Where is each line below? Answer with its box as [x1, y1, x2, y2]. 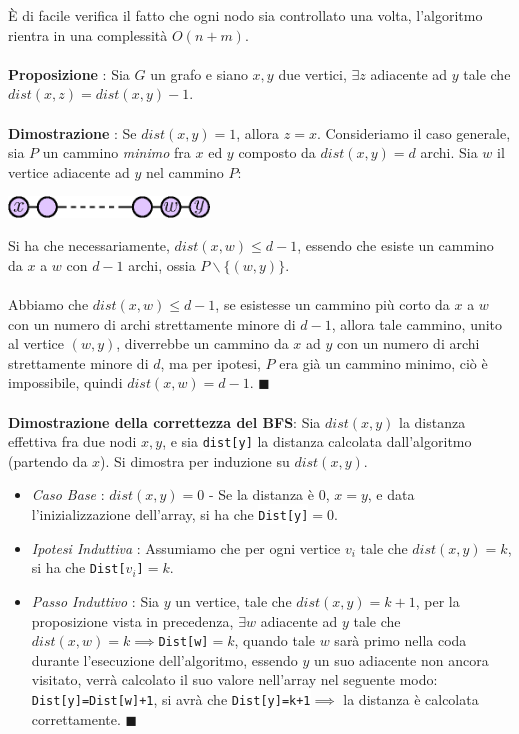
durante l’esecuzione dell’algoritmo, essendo [31, 649, 298, 670]
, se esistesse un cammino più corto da [215, 294, 450, 315]
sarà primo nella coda [334, 630, 467, 651]
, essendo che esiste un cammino [297, 235, 494, 256]
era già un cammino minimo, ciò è [279, 352, 488, 373]
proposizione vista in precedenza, [31, 610, 234, 631]
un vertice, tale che [175, 590, 292, 611]
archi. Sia [420, 142, 478, 163]
